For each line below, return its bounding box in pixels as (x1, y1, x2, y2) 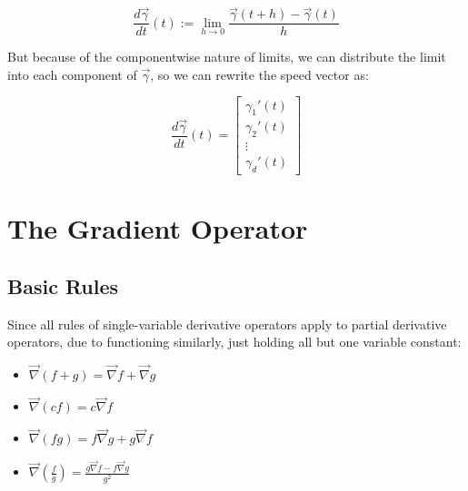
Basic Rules (7, 271, 119, 300)
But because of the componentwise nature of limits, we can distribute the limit (7, 47, 446, 66)
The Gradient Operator (7, 210, 308, 247)
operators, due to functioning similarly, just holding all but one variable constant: (7, 332, 462, 351)
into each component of (7, 64, 137, 83)
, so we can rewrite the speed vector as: (150, 64, 369, 83)
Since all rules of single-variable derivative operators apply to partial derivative (7, 314, 447, 333)
